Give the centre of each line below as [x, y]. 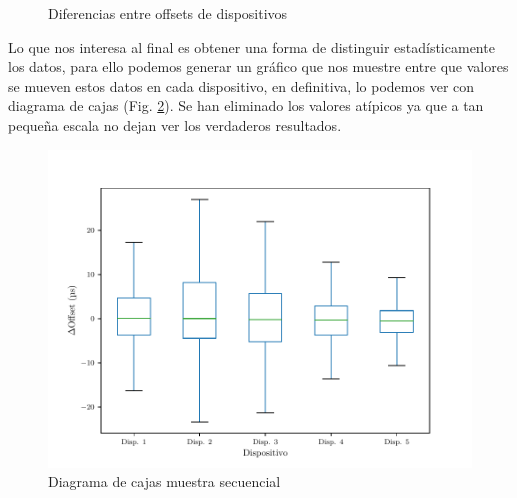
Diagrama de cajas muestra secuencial [164, 481]
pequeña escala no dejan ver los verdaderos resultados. [175, 124]
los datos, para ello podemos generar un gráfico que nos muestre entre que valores [258, 66]
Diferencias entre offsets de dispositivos [168, 13]
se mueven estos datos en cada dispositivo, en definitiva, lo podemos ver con [241, 85]
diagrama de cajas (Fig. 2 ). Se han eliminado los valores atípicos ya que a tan [246, 105]
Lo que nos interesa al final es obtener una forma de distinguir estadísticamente [251, 46]
